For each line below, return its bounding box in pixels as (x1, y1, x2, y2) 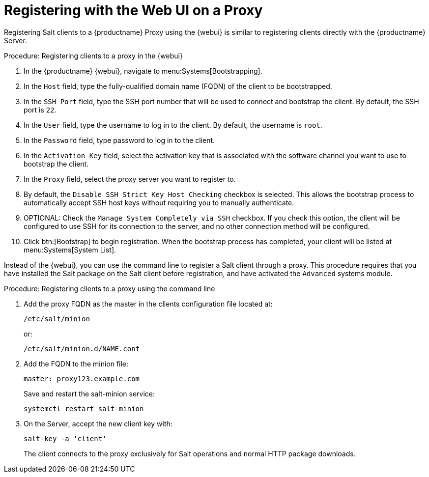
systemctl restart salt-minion (24, 404, 144, 413)
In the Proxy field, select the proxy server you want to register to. (24, 174, 236, 183)
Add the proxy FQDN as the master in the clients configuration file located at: (24, 299, 273, 308)
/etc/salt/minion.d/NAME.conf (24, 344, 140, 353)
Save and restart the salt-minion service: (24, 389, 155, 398)
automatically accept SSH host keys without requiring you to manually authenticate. (24, 198, 294, 207)
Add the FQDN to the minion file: (24, 359, 129, 368)
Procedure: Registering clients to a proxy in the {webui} (4, 51, 183, 60)
